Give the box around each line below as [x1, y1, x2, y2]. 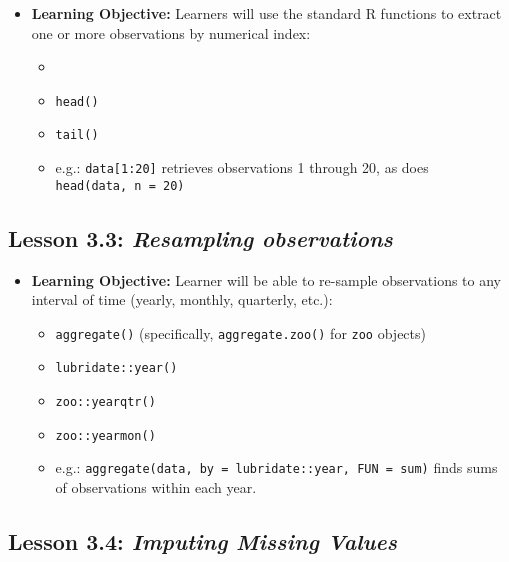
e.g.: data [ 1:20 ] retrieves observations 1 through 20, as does [55, 157, 429, 178]
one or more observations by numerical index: [31, 22, 311, 43]
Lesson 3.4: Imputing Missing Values [8, 526, 397, 557]
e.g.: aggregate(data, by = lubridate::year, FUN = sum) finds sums [55, 457, 498, 478]
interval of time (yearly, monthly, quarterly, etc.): [31, 289, 333, 310]
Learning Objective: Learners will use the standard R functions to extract [31, 3, 502, 23]
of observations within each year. [55, 477, 257, 498]
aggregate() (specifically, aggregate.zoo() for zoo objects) [55, 322, 426, 343]
